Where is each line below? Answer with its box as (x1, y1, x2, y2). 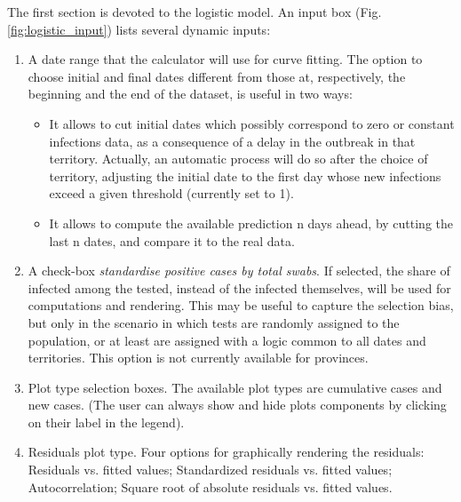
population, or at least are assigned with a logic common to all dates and (28, 331, 426, 349)
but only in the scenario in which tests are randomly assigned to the (28, 313, 400, 331)
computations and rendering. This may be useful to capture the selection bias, (28, 296, 454, 315)
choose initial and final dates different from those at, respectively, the (28, 67, 406, 85)
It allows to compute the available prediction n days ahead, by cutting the (49, 213, 454, 232)
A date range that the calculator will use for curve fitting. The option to (28, 50, 423, 68)
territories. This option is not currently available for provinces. (28, 348, 369, 367)
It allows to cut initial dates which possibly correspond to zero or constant (49, 114, 455, 132)
